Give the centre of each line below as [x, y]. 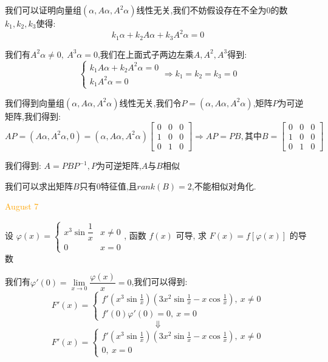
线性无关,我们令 [150, 102]
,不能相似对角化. [224, 186]
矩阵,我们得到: [33, 116]
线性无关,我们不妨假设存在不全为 [201, 10]
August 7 [22, 206]
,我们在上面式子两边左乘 [145, 54]
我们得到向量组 [35, 102]
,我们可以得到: [159, 282]
